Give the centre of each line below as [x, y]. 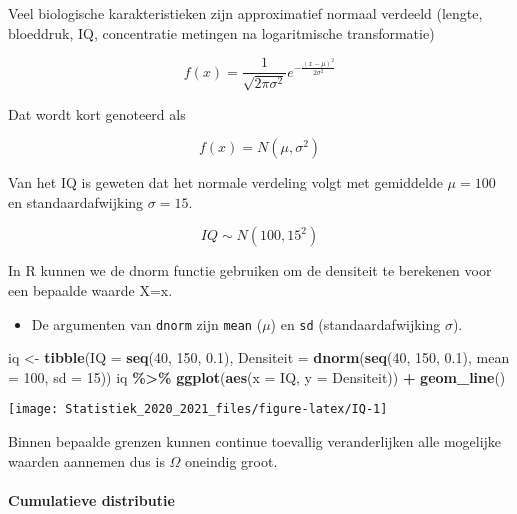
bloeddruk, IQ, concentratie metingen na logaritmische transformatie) [221, 32]
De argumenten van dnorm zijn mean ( [147, 323]
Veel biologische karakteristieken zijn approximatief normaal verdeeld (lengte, [245, 13]
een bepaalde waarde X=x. [90, 290]
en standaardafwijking [76, 201]
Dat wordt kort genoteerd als [97, 113]
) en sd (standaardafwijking [355, 323]
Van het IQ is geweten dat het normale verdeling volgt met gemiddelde [225, 182]
